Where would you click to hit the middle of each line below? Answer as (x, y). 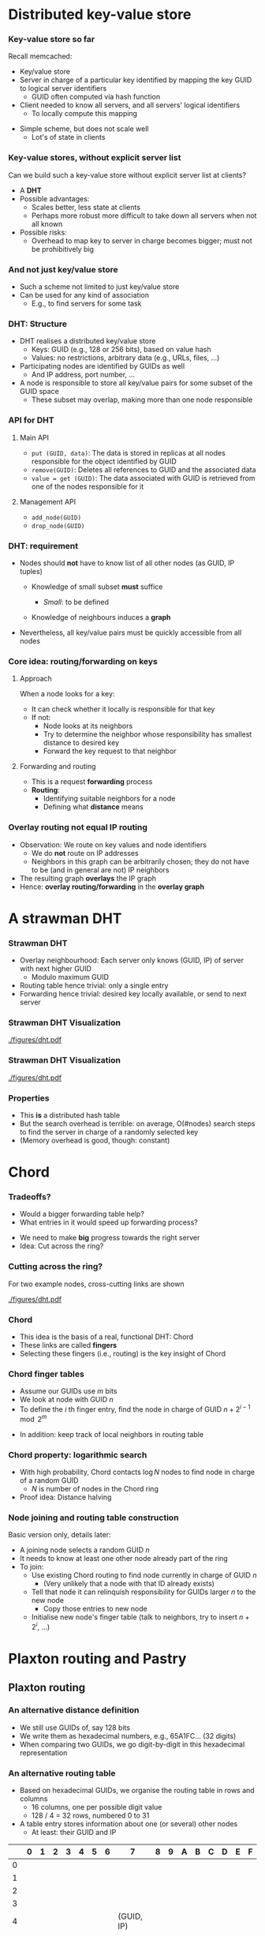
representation (43, 1752)
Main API (34, 437)
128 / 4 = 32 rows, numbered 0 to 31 (90, 1816)
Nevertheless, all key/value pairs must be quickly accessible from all (131, 632)
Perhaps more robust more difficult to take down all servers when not (144, 216)
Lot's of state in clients (68, 137)
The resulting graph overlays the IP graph (88, 878)
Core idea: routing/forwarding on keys (83, 661)
